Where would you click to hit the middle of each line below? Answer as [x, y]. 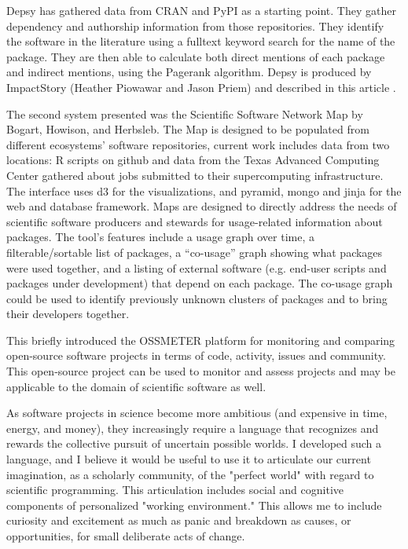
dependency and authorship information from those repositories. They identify [195, 26]
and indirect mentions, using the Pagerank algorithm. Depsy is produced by [189, 72]
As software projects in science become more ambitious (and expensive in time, [197, 413]
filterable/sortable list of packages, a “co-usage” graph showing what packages [195, 252]
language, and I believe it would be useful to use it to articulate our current [189, 459]
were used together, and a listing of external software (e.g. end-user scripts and [197, 267]
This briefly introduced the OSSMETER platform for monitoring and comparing [201, 340]
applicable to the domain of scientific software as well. [136, 386]
